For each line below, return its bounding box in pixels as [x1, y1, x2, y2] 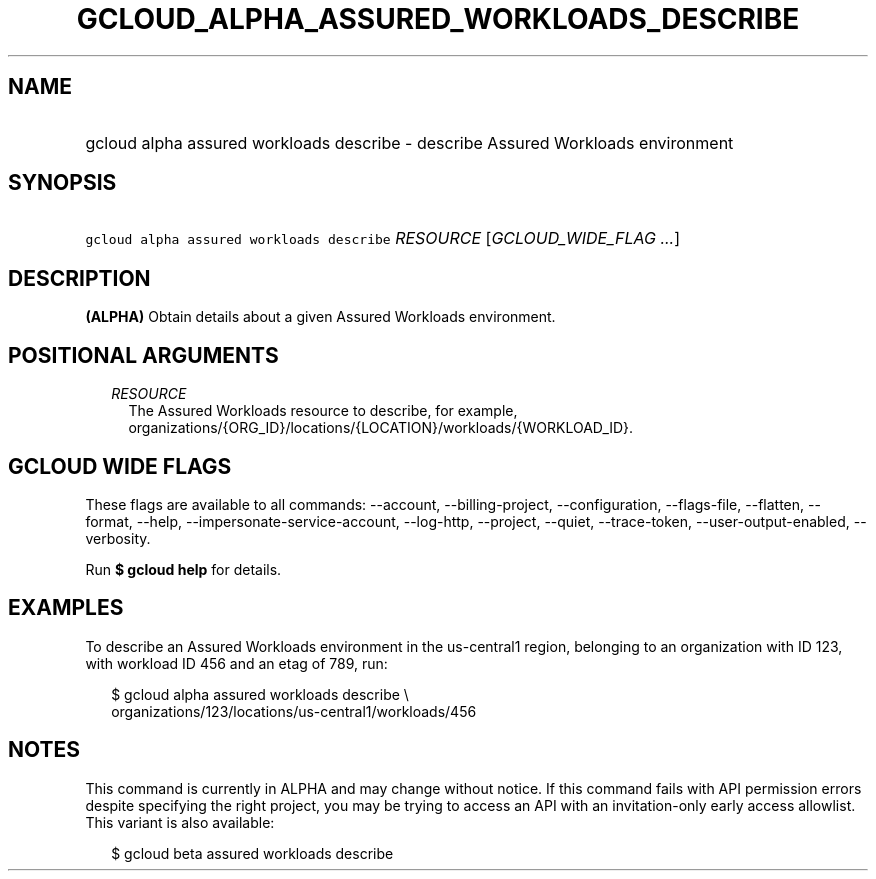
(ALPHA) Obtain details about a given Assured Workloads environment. [85, 308, 556, 326]
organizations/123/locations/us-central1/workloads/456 [111, 702, 477, 720]
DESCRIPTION [8, 265, 151, 291]
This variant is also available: [85, 813, 275, 831]
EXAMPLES [8, 595, 124, 621]
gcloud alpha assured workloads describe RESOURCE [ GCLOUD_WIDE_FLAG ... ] [85, 228, 681, 249]
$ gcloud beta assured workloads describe [111, 844, 394, 862]
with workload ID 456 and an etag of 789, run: [85, 654, 388, 672]
